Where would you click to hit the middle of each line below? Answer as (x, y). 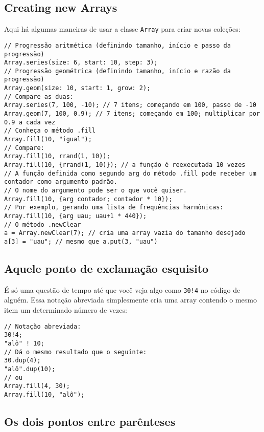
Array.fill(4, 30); (37, 386)
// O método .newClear (43, 224)
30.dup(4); (22, 361)
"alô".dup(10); (30, 369)
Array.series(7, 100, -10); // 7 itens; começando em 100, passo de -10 (130, 105)
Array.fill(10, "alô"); (44, 394)
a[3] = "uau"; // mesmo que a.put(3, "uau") (81, 241)
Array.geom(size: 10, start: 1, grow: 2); (77, 88)
